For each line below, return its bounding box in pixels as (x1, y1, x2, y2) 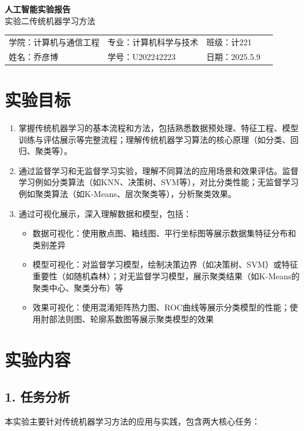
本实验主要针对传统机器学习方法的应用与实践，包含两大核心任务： (5, 415, 260, 427)
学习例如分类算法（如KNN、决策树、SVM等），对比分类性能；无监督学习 (18, 176, 299, 188)
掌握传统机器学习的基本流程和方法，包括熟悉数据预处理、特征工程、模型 (18, 122, 299, 133)
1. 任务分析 (5, 387, 70, 406)
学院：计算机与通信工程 (9, 35, 99, 48)
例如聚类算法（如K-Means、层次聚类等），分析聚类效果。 (18, 187, 236, 199)
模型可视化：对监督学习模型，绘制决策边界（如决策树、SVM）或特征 (32, 258, 298, 270)
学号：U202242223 (108, 50, 176, 62)
